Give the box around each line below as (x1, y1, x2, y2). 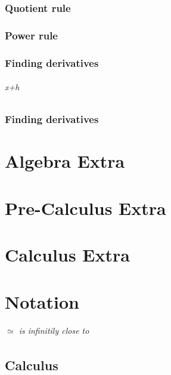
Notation (5, 289, 79, 313)
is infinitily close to (18, 324, 89, 337)
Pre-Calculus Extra (5, 195, 166, 220)
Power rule (5, 27, 58, 42)
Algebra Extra (5, 149, 125, 173)
